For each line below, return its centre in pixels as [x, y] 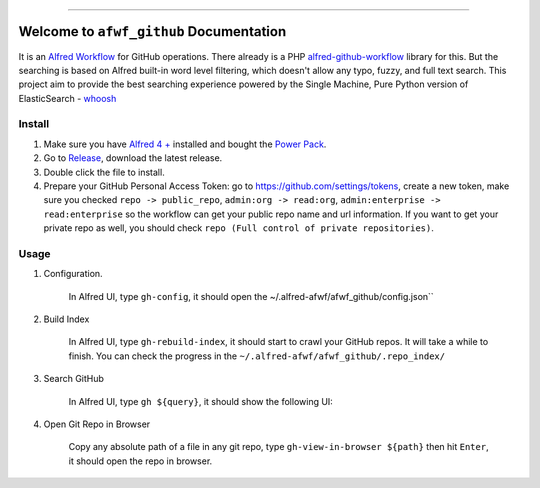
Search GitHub [74, 379]
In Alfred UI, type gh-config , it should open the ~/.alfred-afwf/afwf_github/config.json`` [251, 296]
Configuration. [73, 274]
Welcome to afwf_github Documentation [152, 31]
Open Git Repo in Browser [97, 424]
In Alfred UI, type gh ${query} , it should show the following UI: [201, 401]
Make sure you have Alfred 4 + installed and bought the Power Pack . [185, 144]
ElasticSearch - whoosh [67, 98]
